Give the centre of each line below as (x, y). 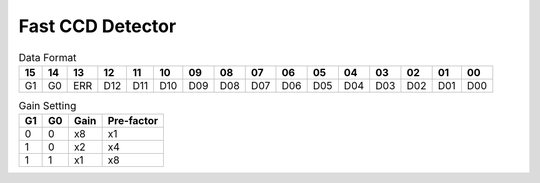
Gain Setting (47, 106)
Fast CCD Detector (97, 26)
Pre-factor (133, 121)
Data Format (47, 57)
